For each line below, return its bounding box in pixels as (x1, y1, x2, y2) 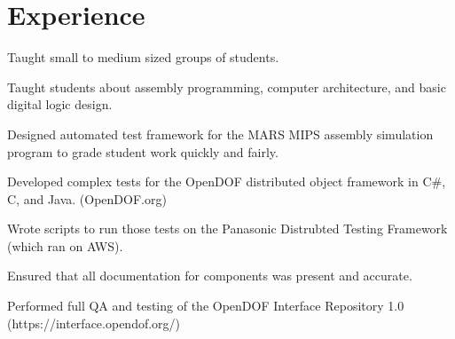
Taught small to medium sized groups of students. (7, 48, 279, 67)
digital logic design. (7, 95, 113, 114)
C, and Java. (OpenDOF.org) (7, 189, 167, 208)
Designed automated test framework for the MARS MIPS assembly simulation (7, 124, 434, 143)
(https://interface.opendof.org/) (7, 313, 181, 332)
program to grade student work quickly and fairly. (7, 142, 278, 161)
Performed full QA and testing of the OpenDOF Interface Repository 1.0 (7, 296, 404, 315)
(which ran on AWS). (7, 236, 123, 255)
